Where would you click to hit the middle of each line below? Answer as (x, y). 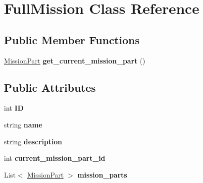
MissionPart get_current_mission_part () (75, 60)
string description (33, 141)
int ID (14, 108)
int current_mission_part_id (55, 158)
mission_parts (102, 174)
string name (23, 124)
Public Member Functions (72, 39)
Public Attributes (50, 87)
